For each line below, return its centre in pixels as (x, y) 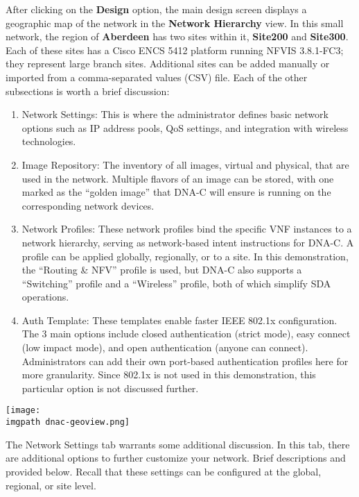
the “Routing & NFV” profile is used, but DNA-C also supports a (162, 270)
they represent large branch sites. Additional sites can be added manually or (168, 64)
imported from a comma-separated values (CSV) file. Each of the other (157, 77)
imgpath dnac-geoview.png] (68, 422)
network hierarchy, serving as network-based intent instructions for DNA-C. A (188, 242)
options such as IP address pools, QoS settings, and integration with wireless (185, 127)
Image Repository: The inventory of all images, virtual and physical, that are (185, 164)
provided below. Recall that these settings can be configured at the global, (164, 471)
